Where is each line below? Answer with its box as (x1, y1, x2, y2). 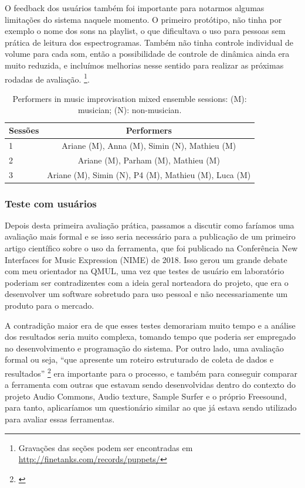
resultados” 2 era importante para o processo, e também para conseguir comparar (5, 365, 297, 379)
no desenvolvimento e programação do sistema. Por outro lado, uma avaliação (5, 342, 284, 354)
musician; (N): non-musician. (77, 104, 182, 116)
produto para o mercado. (5, 299, 94, 311)
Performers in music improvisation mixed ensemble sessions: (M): (12, 92, 247, 104)
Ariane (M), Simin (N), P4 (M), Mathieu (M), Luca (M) (47, 168, 251, 180)
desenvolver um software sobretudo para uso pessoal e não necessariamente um (5, 288, 288, 300)
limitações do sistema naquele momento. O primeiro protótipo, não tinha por (5, 13, 282, 25)
